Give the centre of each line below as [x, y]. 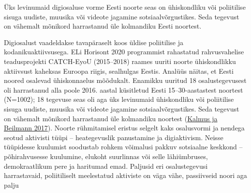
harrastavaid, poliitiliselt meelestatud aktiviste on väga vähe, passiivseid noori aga [125, 175]
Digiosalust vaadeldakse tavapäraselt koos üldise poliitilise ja [94, 42]
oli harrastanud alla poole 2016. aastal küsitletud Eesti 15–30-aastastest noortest [124, 89]
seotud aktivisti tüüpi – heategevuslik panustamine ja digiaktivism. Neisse [114, 137]
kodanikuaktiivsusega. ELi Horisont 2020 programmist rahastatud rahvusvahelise [124, 52]
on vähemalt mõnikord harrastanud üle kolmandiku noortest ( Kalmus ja [111, 118]
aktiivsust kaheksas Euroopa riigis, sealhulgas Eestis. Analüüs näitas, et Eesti [119, 71]
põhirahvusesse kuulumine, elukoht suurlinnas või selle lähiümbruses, [106, 156]
